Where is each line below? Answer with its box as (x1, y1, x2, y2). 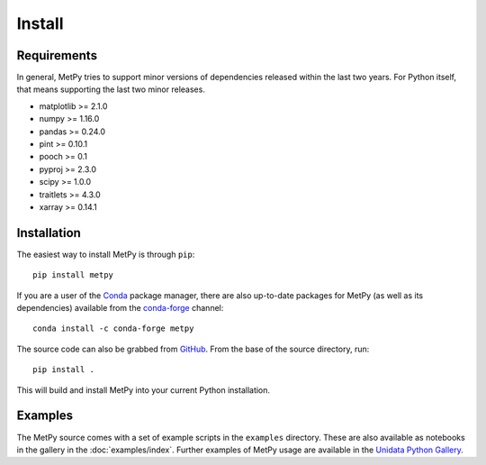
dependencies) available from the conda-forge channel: (16, 303, 224, 314)
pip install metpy (32, 270, 114, 280)
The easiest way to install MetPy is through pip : (16, 249, 195, 260)
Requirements (16, 48, 98, 63)
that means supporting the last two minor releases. (16, 84, 206, 95)
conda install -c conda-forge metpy (32, 324, 194, 333)
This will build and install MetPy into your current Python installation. (16, 384, 270, 396)
